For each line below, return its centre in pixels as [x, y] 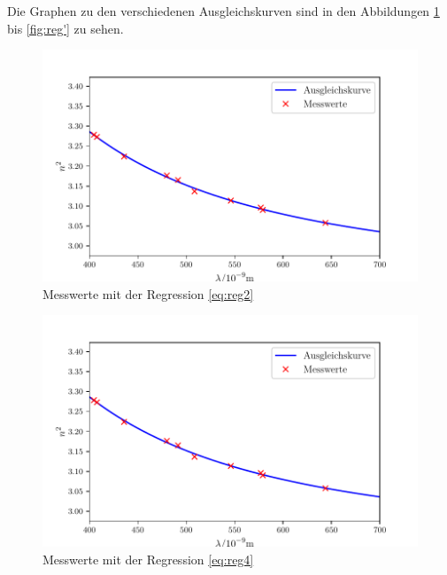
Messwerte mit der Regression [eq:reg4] [148, 559]
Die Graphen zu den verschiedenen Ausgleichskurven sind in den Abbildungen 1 [223, 11]
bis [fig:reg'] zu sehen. [66, 28]
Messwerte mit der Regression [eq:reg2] [148, 293]
